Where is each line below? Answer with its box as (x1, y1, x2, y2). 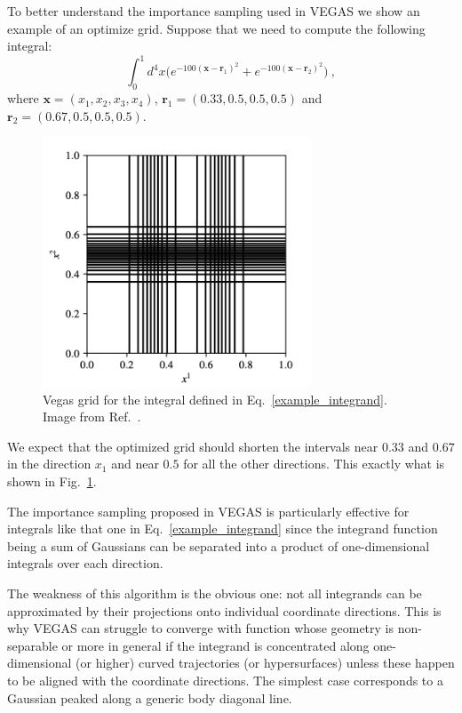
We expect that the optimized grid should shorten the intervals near (7, 437, 378, 455)
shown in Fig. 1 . (7, 472, 97, 491)
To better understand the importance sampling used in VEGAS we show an (7, 2, 420, 20)
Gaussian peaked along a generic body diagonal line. (7, 688, 292, 707)
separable (7, 636, 58, 654)
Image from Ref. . (43, 407, 141, 426)
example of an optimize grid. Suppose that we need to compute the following (7, 19, 426, 37)
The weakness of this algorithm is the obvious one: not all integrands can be (7, 584, 422, 603)
